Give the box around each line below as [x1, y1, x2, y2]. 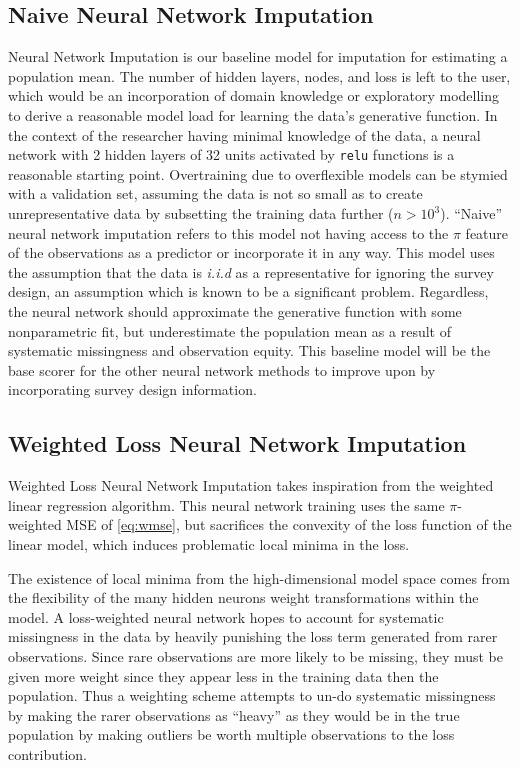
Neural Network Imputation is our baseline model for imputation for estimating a [8, 46, 508, 67]
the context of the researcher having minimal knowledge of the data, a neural [8, 124, 481, 145]
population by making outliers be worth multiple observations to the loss [8, 724, 455, 745]
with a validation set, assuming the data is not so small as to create [8, 183, 423, 204]
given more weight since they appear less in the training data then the [8, 665, 439, 686]
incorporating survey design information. [8, 379, 257, 400]
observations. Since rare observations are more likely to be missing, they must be [8, 645, 504, 666]
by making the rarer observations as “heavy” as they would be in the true [8, 704, 460, 725]
